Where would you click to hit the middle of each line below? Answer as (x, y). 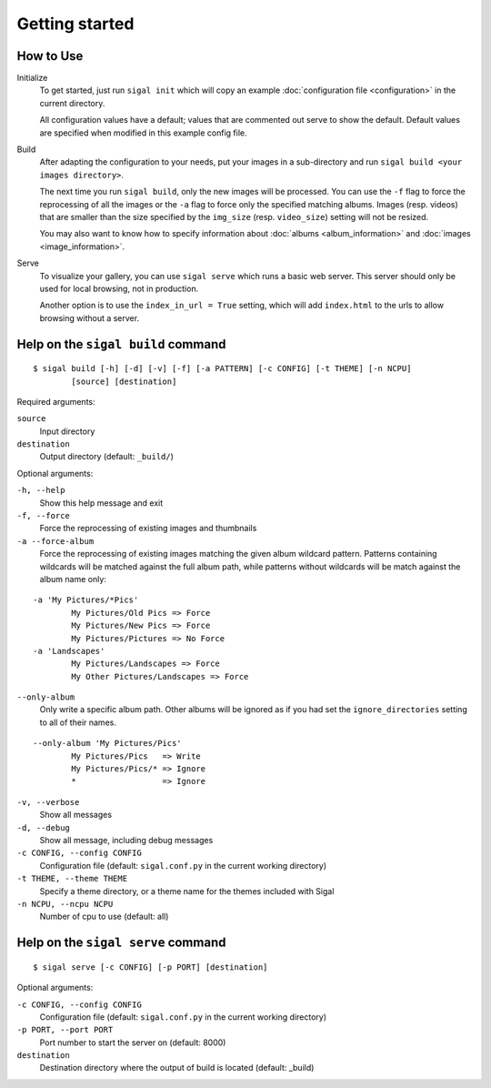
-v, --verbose (48, 802)
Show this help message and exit (101, 503)
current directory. (72, 103)
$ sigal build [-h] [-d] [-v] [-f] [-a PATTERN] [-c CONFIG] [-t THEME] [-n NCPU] (222, 369)
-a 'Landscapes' (69, 651)
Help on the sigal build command (121, 344)
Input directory (67, 431)
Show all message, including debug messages (126, 840)
